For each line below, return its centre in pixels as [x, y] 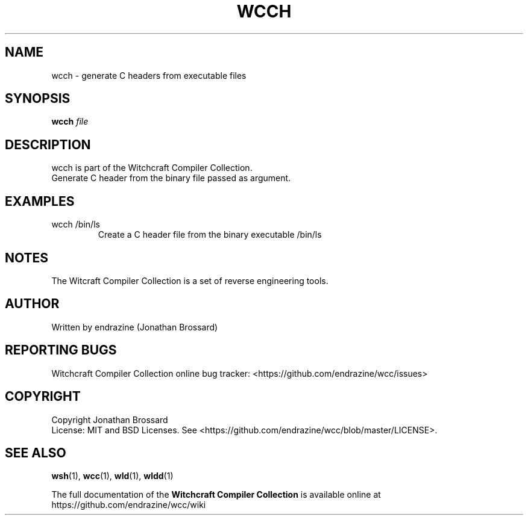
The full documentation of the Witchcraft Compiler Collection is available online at [216, 495]
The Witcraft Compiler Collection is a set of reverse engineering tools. [190, 280]
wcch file [70, 122]
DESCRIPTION [48, 144]
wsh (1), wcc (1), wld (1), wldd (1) [112, 476]
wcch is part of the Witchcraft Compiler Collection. [152, 168]
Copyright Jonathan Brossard [110, 419]
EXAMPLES [40, 201]
